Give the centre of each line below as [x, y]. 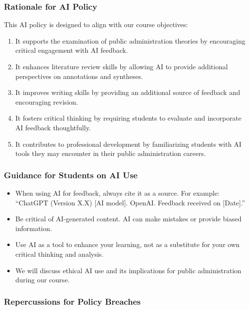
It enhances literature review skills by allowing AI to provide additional [122, 66]
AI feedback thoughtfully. [53, 127]
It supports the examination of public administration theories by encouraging [130, 40]
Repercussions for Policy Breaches [72, 301]
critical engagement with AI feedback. [72, 50]
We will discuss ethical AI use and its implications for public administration [128, 270]
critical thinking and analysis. [59, 254]
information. [33, 228]
